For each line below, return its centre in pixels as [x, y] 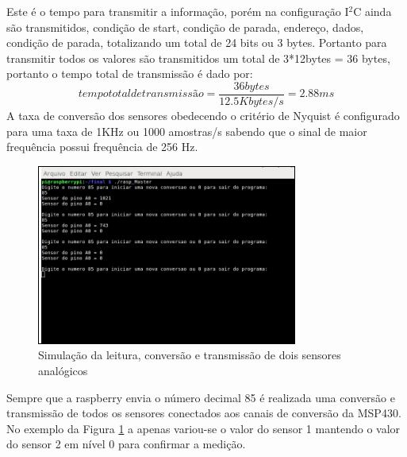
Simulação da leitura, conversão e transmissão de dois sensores [190, 355]
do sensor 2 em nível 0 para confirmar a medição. [126, 444]
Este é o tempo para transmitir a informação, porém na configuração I [178, 11]
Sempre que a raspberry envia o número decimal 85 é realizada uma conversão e [201, 397]
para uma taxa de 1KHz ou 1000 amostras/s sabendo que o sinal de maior [187, 131]
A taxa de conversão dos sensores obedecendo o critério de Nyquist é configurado [203, 116]
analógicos [63, 370]
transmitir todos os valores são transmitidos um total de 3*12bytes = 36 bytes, [198, 58]
